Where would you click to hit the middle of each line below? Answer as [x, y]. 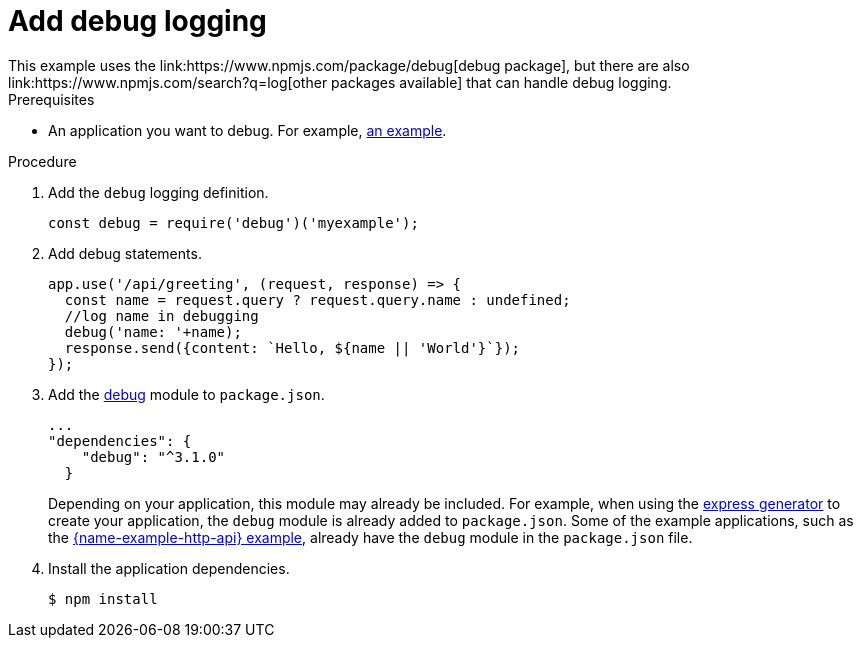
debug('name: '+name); [153, 331]
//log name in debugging [161, 315]
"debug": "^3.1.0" [153, 456]
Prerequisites [51, 99]
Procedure [42, 161]
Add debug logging [137, 21]
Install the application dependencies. [169, 568]
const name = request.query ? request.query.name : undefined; [317, 299]
